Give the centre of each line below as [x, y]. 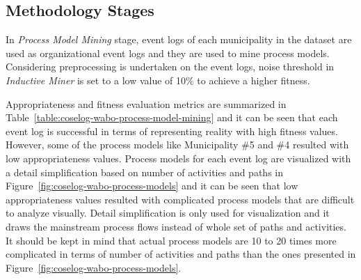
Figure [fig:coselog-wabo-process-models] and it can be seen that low [152, 186]
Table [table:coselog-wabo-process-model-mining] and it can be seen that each [172, 117]
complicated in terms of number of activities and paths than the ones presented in [181, 254]
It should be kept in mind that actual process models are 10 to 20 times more [171, 240]
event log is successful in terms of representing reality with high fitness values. [172, 131]
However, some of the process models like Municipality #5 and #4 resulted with [177, 145]
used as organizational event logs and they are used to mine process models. [168, 53]
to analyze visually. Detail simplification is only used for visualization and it [168, 213]
